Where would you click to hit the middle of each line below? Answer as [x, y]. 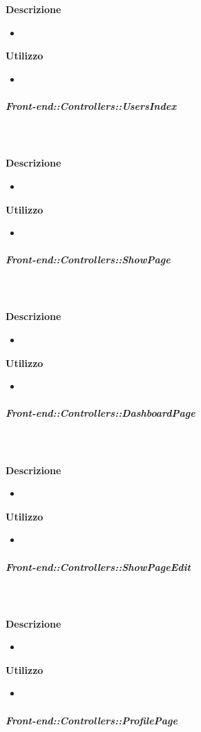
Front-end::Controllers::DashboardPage [100, 413]
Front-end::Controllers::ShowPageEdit [98, 566]
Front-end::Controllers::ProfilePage [92, 720]
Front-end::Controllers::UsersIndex [91, 106]
